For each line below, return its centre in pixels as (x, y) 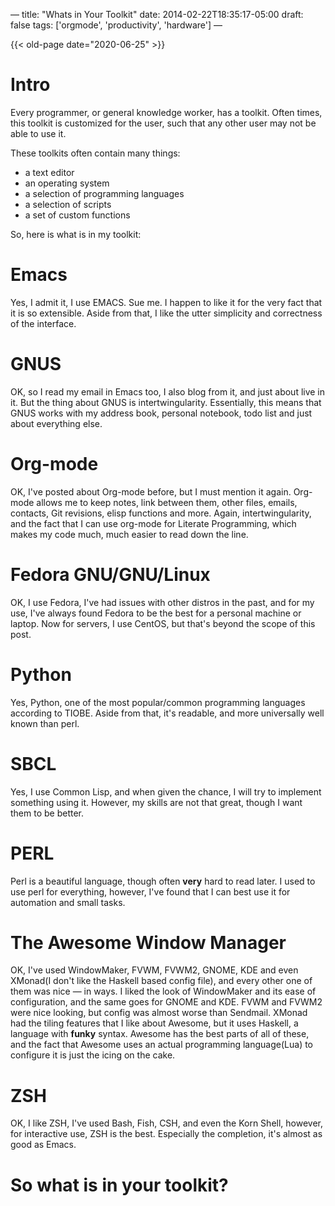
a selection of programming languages (104, 193)
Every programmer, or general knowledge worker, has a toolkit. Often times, (166, 112)
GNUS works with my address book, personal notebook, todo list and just (161, 413)
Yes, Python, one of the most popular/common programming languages (158, 702)
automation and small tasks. (68, 902)
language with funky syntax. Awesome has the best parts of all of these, (160, 1034)
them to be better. (47, 813)
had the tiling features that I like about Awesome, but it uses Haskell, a (154, 1023)
